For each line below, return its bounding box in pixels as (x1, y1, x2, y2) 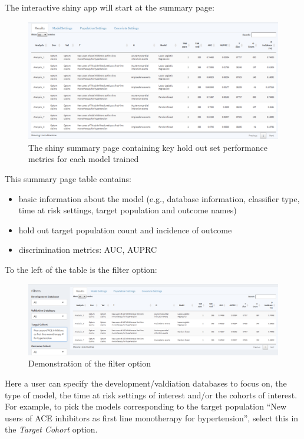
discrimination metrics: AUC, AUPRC (18, 243, 157, 256)
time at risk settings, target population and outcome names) (18, 204, 237, 216)
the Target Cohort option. (5, 423, 98, 435)
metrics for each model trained (28, 153, 139, 165)
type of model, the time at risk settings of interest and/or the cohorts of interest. (5, 388, 298, 401)
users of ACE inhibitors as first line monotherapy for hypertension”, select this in (5, 411, 299, 424)
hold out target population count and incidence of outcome (18, 223, 232, 236)
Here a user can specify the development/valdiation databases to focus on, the (5, 377, 287, 390)
